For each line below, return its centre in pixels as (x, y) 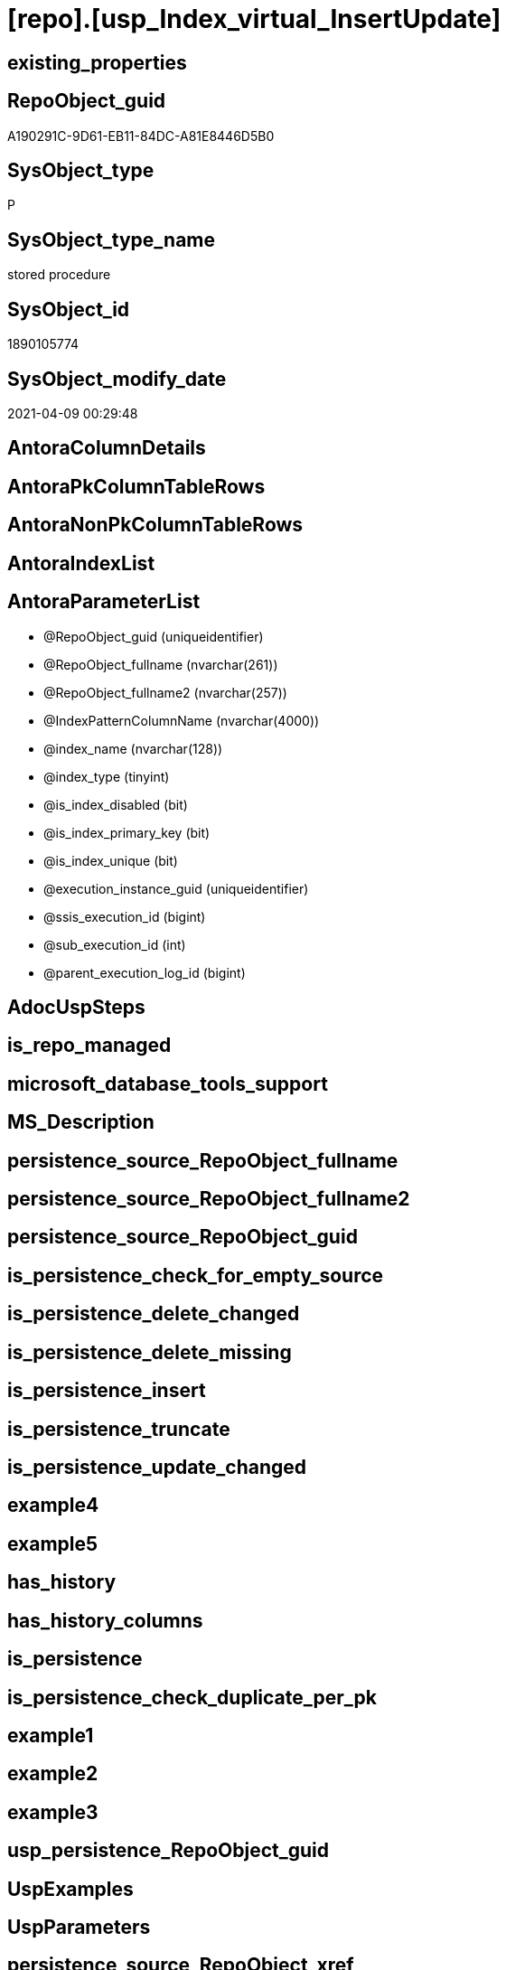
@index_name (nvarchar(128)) (133, 748)
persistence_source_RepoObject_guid (183, 1237)
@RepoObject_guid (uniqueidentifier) (154, 636)
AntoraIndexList (81, 563)
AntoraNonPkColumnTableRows (155, 525)
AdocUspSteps (76, 1007)
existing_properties (97, 62)
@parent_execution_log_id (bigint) (145, 972)
